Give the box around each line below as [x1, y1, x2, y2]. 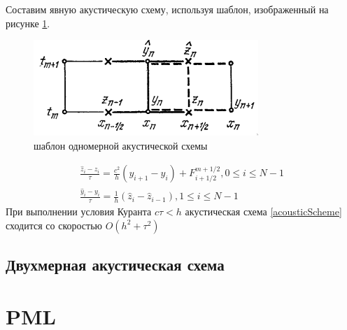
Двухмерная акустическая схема [6, 254, 225, 275]
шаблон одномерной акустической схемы [34, 138, 208, 152]
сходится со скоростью [6, 217, 103, 232]
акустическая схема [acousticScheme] [185, 204, 342, 219]
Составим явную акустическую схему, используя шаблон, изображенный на [6, 2, 329, 16]
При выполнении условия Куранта [6, 204, 152, 219]
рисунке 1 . [6, 15, 50, 30]
